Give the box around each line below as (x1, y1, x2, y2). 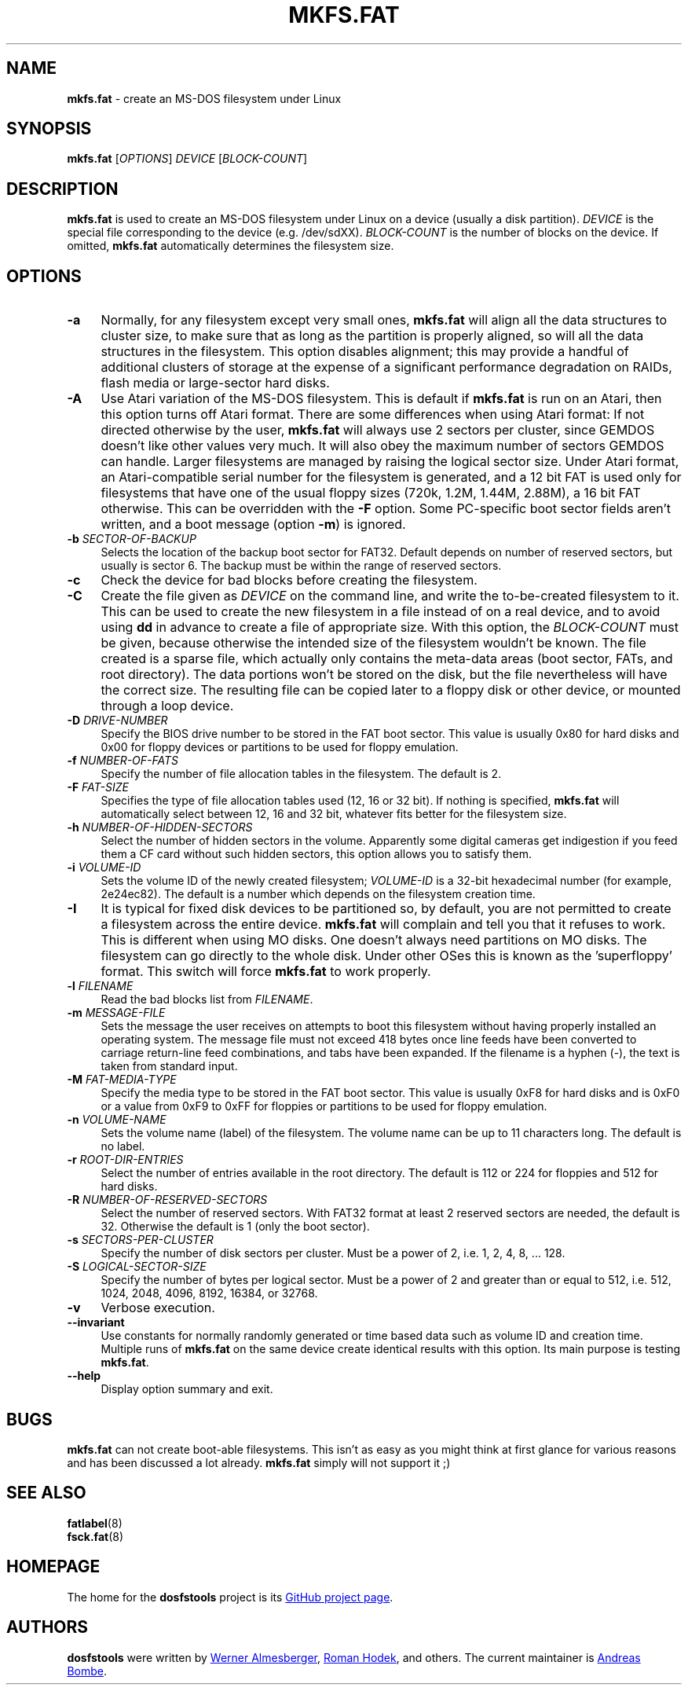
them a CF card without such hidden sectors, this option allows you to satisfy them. (101, 847, 532, 861)
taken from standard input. (101, 1059, 238, 1073)
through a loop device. (101, 698, 234, 714)
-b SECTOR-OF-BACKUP (67, 532, 196, 546)
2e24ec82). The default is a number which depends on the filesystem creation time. (101, 887, 536, 901)
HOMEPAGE (6, 1557, 101, 1577)
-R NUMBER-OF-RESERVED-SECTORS (67, 1193, 268, 1207)
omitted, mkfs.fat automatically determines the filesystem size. (67, 239, 394, 253)
